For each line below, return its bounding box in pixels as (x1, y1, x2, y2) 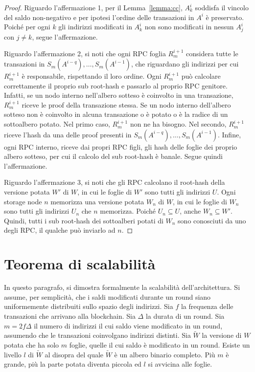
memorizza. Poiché (100, 206, 156, 216)
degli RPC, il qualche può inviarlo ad (4, 225, 116, 235)
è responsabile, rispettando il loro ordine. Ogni (22, 71, 162, 81)
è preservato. (206, 12, 244, 22)
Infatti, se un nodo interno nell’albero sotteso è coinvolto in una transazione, (4, 90, 233, 100)
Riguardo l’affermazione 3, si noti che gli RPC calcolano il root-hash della (4, 177, 225, 187)
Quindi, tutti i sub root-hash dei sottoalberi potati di (4, 215, 163, 225)
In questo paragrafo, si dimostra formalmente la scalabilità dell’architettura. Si (4, 282, 240, 292)
